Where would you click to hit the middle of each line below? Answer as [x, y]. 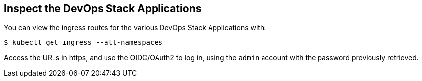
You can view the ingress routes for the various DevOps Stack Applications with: [135, 28]
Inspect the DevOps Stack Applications [103, 9]
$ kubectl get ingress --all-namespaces [83, 43]
